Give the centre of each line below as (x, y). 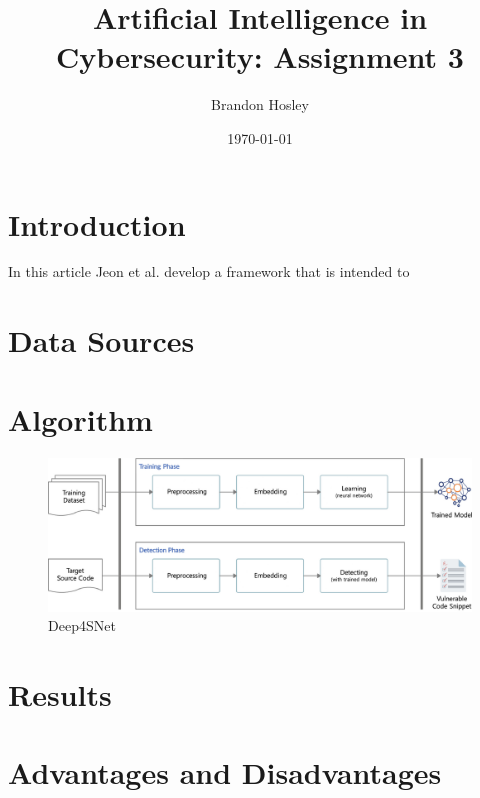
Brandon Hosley (260, 104)
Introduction (97, 223)
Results (60, 693)
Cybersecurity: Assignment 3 (260, 56)
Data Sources (101, 340)
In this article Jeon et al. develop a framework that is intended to (209, 271)
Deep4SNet (82, 625)
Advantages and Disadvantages (225, 772)
